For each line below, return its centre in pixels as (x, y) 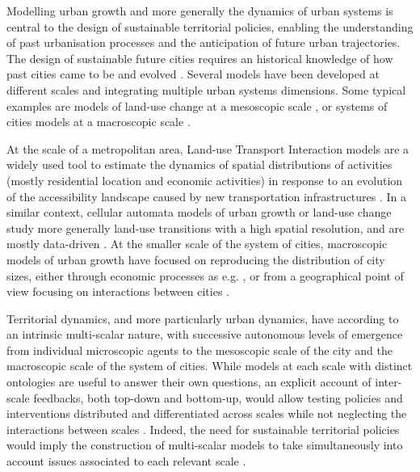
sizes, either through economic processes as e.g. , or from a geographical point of (205, 275)
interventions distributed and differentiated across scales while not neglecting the (207, 413)
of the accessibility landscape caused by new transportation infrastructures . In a (207, 196)
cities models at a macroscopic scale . (99, 122)
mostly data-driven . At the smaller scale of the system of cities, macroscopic (197, 244)
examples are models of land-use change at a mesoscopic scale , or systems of (197, 105)
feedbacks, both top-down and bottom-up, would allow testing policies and (218, 397)
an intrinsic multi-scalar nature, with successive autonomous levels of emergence (205, 334)
